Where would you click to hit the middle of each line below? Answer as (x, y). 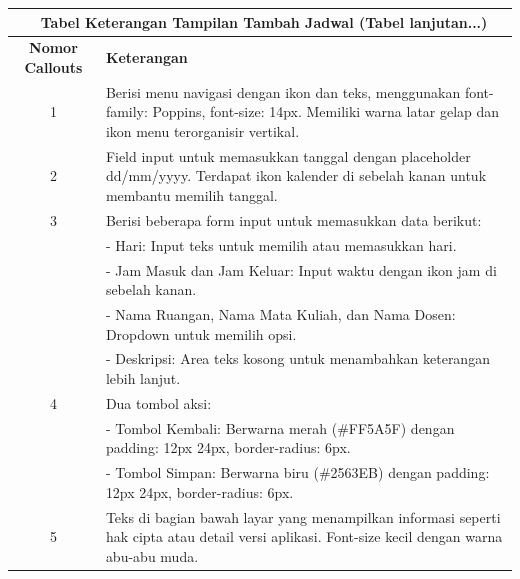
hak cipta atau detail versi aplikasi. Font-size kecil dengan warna (304, 536)
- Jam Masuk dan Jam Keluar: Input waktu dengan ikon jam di (301, 269)
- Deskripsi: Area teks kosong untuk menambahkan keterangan (297, 358)
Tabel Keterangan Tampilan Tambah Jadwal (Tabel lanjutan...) (264, 21)
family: (126, 111)
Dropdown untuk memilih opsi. (201, 333)
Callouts (53, 66)
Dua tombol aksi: (158, 402)
